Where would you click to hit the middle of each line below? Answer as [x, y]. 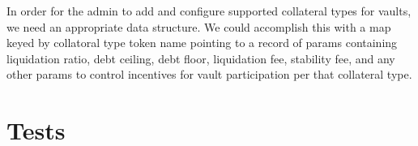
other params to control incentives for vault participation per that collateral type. [209, 74]
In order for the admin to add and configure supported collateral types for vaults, [209, 11]
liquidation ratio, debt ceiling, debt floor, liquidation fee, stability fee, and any [201, 58]
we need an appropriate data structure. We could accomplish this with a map [199, 26]
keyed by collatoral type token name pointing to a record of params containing [202, 43]
